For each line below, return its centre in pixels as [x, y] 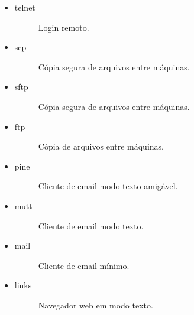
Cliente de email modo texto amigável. [108, 186]
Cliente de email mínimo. [84, 265]
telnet [25, 7]
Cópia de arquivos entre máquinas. [101, 146]
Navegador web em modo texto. [96, 305]
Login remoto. [64, 27]
